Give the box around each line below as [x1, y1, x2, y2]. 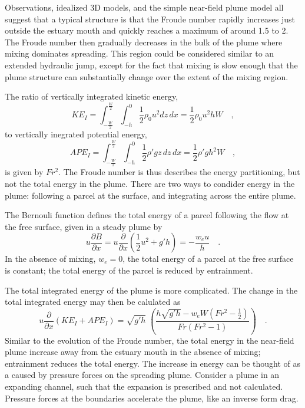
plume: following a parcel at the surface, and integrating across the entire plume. [5, 189, 296, 201]
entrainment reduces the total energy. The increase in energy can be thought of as [5, 357, 301, 369]
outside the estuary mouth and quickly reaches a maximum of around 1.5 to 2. [5, 24, 289, 37]
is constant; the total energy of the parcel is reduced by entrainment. [5, 264, 253, 276]
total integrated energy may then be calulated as [5, 295, 181, 308]
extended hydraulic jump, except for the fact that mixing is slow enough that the [5, 58, 298, 71]
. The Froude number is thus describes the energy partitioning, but [58, 166, 300, 178]
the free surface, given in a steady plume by [5, 220, 163, 232]
